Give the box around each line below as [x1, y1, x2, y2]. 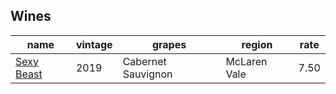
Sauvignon [122, 67, 173, 81]
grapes [151, 37, 187, 51]
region [241, 37, 273, 51]
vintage [75, 37, 113, 51]
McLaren [225, 54, 268, 68]
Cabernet [122, 54, 167, 68]
